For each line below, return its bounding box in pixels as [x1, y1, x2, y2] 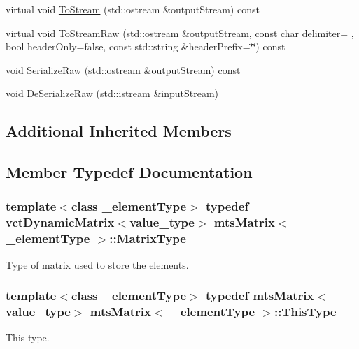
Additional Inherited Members [6, 120, 232, 142]
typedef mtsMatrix [206, 287, 314, 304]
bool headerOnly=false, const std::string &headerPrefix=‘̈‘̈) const [6, 39, 286, 54]
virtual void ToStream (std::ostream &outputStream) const [6, 2, 260, 16]
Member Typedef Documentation [6, 161, 253, 183]
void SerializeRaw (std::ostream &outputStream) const [6, 62, 241, 77]
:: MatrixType [109, 230, 186, 247]
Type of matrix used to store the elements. [6, 257, 189, 272]
